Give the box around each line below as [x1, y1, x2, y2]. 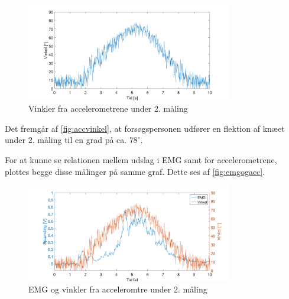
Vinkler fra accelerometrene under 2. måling [28, 102, 188, 115]
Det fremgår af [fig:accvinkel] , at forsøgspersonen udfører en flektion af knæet [5, 122, 285, 134]
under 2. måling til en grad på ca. [5, 134, 127, 146]
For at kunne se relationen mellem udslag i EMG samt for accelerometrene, [5, 154, 277, 166]
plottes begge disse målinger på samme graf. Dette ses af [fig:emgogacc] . [5, 165, 265, 177]
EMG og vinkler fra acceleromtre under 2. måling [28, 283, 207, 295]
